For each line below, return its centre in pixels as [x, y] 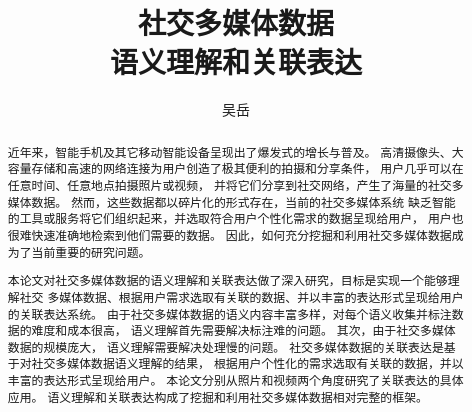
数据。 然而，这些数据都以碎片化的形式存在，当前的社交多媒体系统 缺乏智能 [243, 201]
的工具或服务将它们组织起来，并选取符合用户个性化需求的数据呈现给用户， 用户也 [235, 218]
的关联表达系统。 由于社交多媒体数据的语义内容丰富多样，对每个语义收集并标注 [229, 313]
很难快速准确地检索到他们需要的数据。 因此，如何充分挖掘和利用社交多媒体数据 [229, 234]
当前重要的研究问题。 [91, 251]
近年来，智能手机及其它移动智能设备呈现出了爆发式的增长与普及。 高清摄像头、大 [235, 151]
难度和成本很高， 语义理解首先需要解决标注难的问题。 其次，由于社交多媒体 [243, 330]
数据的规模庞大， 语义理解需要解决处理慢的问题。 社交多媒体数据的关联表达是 [225, 346]
